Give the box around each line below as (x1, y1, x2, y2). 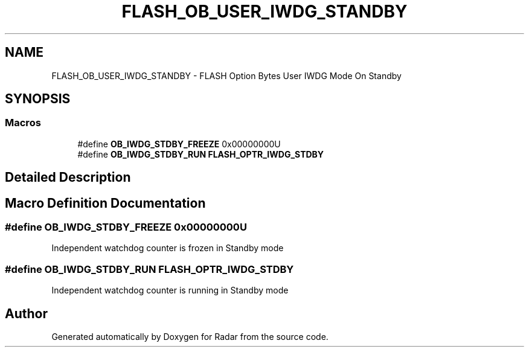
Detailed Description (5, 170, 131, 185)
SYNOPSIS (5, 91, 71, 107)
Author (5, 306, 48, 321)
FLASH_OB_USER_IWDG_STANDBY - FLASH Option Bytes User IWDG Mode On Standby (51, 70, 402, 81)
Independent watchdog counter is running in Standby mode (51, 285, 289, 296)
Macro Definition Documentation (5, 195, 206, 211)
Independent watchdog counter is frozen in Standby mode (51, 243, 284, 254)
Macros (5, 117, 41, 129)
